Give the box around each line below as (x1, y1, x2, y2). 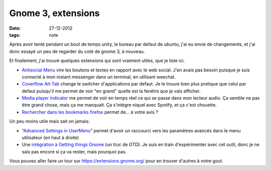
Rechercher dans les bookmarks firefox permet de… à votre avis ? (22, 109, 158, 115)
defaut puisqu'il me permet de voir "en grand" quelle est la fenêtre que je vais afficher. (22, 88, 201, 94)
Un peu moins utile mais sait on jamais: (9, 118, 90, 124)
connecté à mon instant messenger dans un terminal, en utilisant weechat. (22, 73, 176, 80)
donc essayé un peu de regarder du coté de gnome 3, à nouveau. (9, 48, 145, 54)
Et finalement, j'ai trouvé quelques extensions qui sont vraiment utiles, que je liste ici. (9, 58, 185, 64)
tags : (9, 32, 21, 38)
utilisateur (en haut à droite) (22, 135, 79, 141)
